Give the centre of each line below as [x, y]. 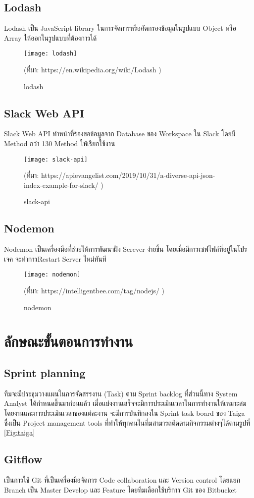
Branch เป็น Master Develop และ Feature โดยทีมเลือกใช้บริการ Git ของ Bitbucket [120, 489]
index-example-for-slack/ [61, 185]
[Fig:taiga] [20, 432]
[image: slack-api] [56, 159]
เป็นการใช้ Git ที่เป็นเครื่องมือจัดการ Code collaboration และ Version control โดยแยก [122, 480]
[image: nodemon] [52, 275]
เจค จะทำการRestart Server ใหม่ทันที [55, 258]
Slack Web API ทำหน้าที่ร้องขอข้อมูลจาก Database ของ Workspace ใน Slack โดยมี [120, 134]
